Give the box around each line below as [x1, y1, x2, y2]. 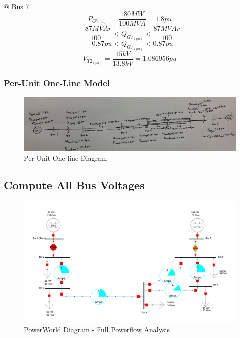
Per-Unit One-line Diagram [24, 153, 107, 163]
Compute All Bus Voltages [4, 177, 145, 193]
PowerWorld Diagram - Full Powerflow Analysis [24, 324, 170, 335]
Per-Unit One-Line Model [4, 76, 110, 89]
